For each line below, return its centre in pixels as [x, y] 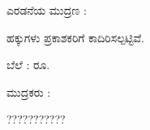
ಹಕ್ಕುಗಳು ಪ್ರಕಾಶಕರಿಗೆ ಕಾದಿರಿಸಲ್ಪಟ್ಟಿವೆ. [75, 37]
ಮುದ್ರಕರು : [29, 91]
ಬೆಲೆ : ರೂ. [28, 65]
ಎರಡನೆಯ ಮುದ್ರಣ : [47, 10]
